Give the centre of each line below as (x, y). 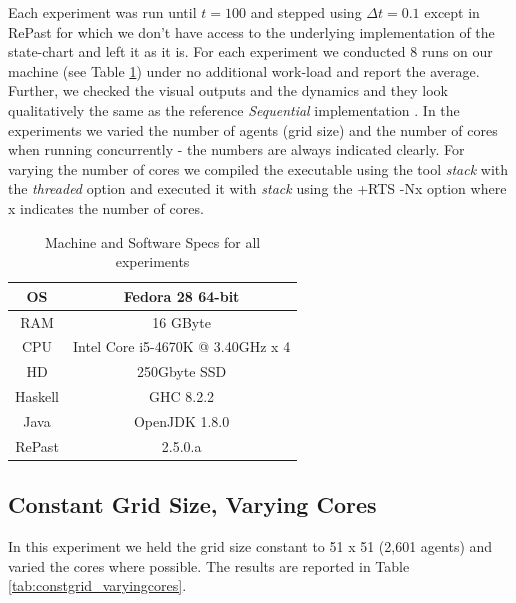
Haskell (37, 396)
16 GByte (181, 321)
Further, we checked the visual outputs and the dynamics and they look (228, 90)
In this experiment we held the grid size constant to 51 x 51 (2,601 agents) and (250, 546)
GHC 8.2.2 (182, 396)
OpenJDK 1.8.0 (181, 420)
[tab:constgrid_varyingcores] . (97, 585)
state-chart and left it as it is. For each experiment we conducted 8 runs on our (250, 51)
